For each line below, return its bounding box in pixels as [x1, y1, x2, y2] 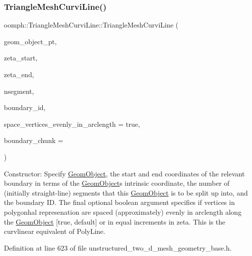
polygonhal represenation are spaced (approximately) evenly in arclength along [4, 206, 242, 217]
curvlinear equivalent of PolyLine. [4, 226, 106, 236]
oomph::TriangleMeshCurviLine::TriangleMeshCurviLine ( [4, 20, 179, 30]
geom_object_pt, [4, 36, 57, 46]
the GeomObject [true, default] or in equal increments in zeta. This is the [4, 216, 225, 227]
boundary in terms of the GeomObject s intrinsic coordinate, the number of [4, 178, 230, 188]
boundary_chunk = [4, 135, 63, 145]
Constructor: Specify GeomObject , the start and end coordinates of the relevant [4, 168, 245, 178]
